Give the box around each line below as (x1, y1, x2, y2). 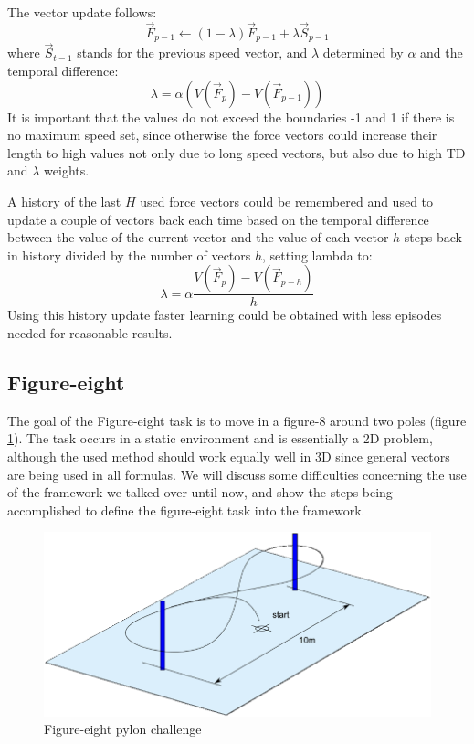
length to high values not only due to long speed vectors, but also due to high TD (7, 143, 466, 162)
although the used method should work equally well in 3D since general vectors (7, 447, 450, 466)
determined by (322, 43, 404, 62)
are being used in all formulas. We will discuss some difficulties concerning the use (7, 464, 467, 484)
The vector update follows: (7, 3, 157, 21)
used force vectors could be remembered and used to (140, 192, 434, 211)
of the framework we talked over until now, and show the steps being (7, 483, 393, 502)
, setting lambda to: (262, 245, 373, 264)
